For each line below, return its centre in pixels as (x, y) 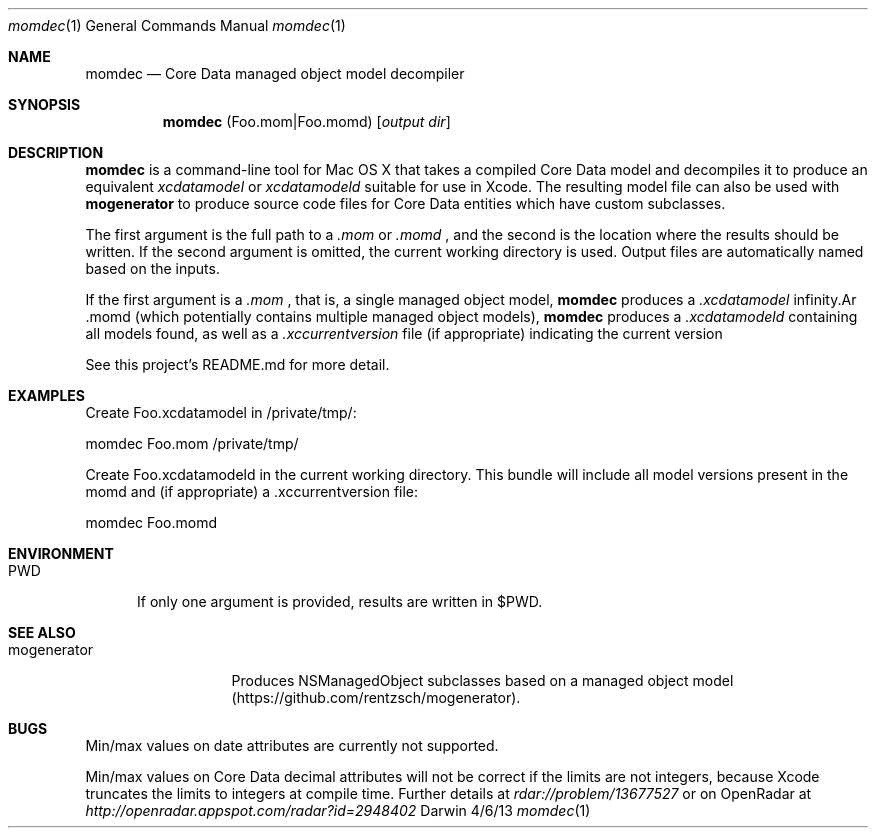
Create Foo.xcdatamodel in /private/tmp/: (221, 412)
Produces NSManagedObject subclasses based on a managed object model (482, 680)
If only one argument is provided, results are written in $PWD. (340, 601)
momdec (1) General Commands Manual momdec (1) (177, 25)
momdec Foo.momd (151, 522)
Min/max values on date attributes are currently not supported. (292, 745)
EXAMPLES (46, 395)
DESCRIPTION (56, 152)
